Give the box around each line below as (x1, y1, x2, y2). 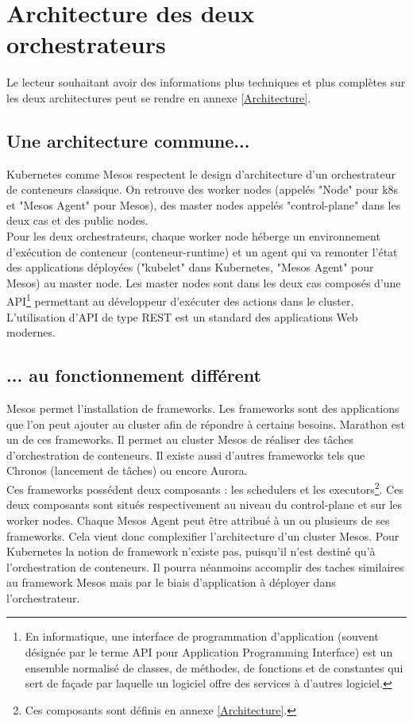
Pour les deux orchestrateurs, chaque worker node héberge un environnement (6, 228, 380, 245)
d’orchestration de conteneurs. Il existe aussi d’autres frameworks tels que (6, 446, 365, 463)
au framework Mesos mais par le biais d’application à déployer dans (6, 574, 336, 591)
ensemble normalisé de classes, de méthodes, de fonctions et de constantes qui (25, 659, 403, 676)
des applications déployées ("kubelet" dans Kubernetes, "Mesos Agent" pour (6, 259, 374, 275)
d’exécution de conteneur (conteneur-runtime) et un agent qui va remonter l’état (6, 243, 398, 260)
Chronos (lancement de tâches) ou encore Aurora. (6, 462, 248, 479)
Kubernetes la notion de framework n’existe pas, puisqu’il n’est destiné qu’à (6, 543, 376, 560)
